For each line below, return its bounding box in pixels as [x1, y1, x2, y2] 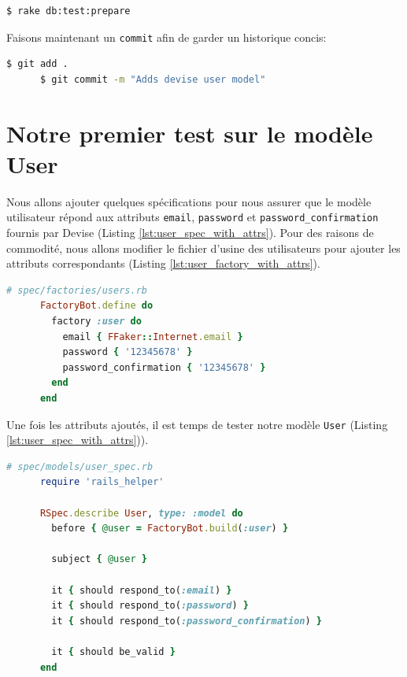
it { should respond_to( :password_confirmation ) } [51, 615, 322, 627]
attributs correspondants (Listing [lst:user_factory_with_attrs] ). [6, 255, 320, 272]
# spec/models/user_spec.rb [6, 461, 154, 472]
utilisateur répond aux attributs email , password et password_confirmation [6, 209, 379, 225]
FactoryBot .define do [39, 300, 154, 312]
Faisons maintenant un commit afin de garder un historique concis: [6, 28, 327, 45]
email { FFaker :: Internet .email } [62, 331, 243, 342]
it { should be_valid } [51, 646, 176, 657]
